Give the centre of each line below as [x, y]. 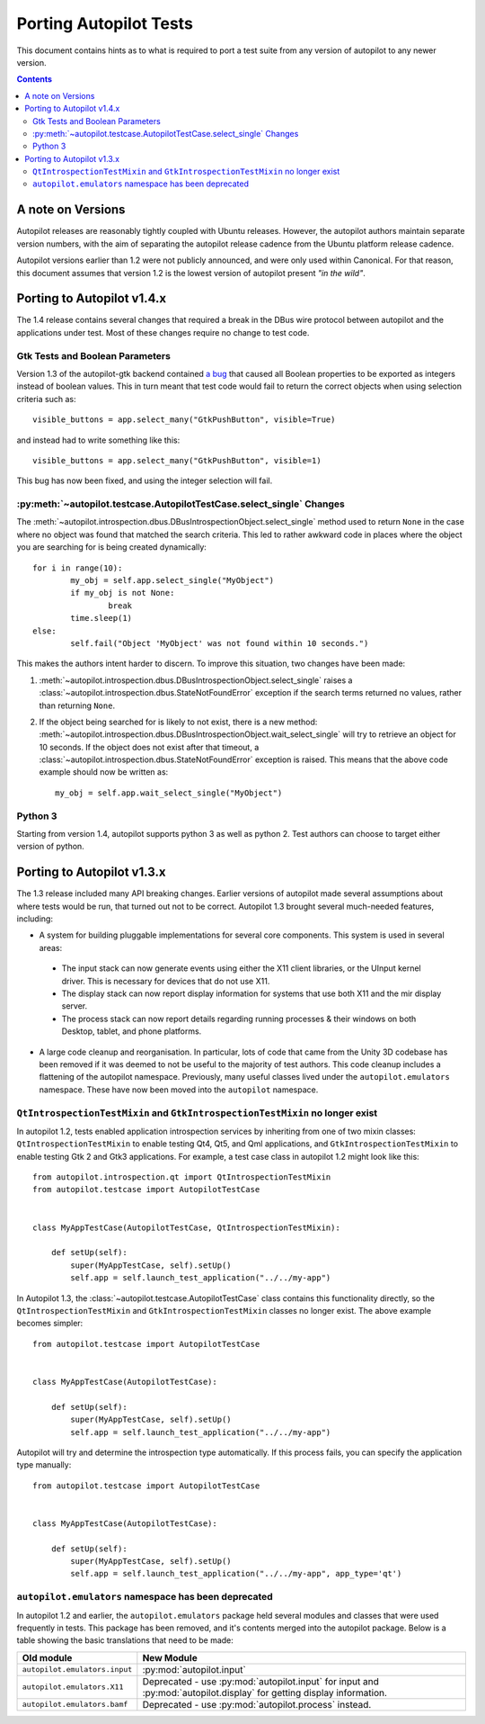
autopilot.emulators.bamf [75, 1705]
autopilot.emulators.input [77, 1670]
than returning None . [77, 705]
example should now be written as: [104, 772]
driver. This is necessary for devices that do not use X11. [166, 981]
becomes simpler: [50, 1324]
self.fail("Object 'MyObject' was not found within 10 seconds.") [220, 643]
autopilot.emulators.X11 [73, 1687]
